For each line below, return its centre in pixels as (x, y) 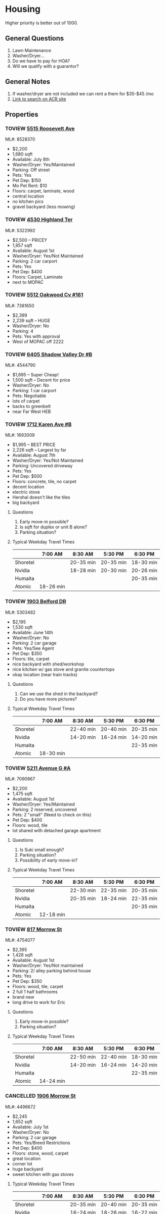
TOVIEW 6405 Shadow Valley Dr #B (49, 354)
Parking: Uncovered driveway (42, 466)
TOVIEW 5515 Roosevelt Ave (40, 128)
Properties (22, 114)
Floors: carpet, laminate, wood (43, 191)
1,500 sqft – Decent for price (41, 380)
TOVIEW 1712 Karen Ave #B (38, 424)
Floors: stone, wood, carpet (40, 1153)
